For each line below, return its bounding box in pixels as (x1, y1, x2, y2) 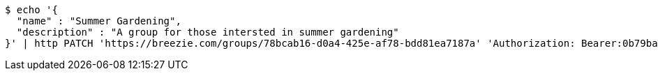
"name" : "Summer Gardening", (16, 15, 181, 26)
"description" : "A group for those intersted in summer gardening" (16, 26, 399, 38)
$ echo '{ (5, 4, 58, 15)
